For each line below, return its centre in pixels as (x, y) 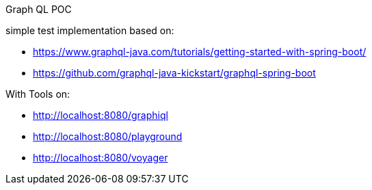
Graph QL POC (39, 9)
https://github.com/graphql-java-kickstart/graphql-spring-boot (174, 73)
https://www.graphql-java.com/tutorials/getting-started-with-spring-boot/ (200, 52)
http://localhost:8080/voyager (101, 158)
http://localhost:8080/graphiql (101, 115)
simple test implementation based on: (90, 30)
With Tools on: (38, 94)
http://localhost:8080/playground (108, 136)
